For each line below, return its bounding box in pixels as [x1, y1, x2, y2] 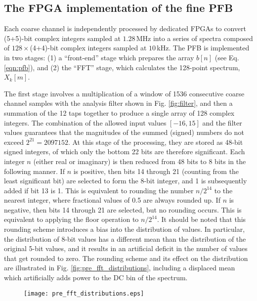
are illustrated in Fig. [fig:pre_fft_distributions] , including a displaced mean [4, 262, 235, 273]
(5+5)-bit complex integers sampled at [4, 33, 121, 43]
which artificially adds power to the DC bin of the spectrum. [4, 272, 188, 283]
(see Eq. [214, 52, 239, 62]
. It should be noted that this [157, 214, 246, 224]
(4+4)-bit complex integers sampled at [30, 43, 147, 53]
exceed [4, 136, 24, 147]
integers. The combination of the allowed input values [4, 117, 167, 128]
